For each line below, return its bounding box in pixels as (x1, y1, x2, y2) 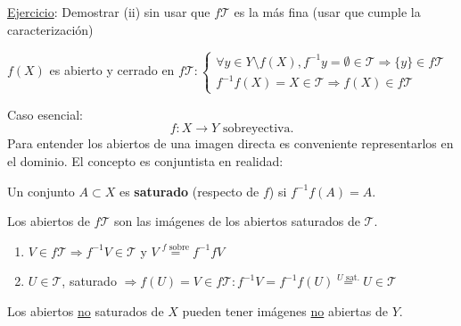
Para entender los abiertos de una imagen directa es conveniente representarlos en (7, 134, 454, 153)
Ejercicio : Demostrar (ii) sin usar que (7, 3, 210, 21)
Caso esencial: (7, 104, 83, 123)
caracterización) (7, 20, 94, 38)
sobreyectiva (222, 122, 291, 136)
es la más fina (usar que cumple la (234, 3, 421, 21)
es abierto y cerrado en (49, 61, 175, 79)
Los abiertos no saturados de (7, 301, 164, 320)
